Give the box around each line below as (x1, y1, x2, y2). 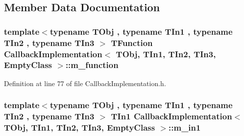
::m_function (65, 59, 119, 71)
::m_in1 (169, 121, 201, 134)
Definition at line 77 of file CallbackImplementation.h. (4, 78, 166, 88)
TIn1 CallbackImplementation (111, 110, 232, 122)
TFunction (111, 36, 153, 48)
